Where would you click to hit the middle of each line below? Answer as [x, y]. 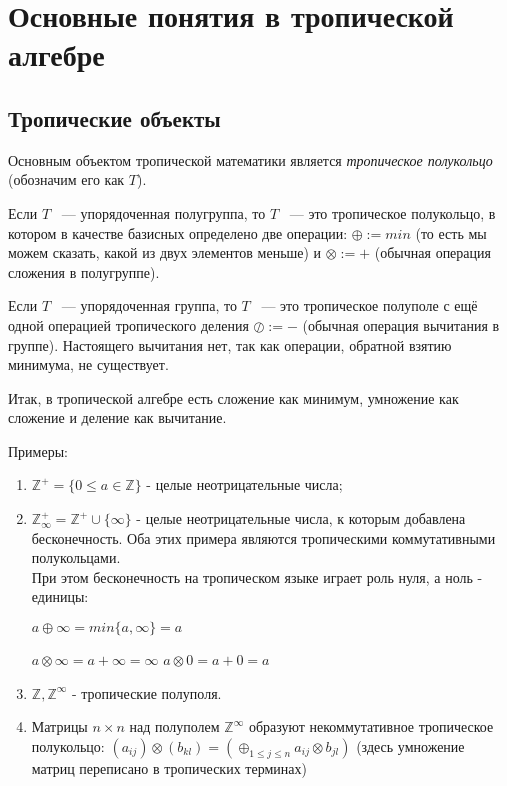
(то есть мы [451, 232]
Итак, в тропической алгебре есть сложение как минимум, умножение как [233, 397]
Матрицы [59, 726]
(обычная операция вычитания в [401, 324]
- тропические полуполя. [146, 692]
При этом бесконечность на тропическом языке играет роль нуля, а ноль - [257, 576]
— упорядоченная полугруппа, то [163, 212]
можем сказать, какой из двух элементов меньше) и [165, 252]
